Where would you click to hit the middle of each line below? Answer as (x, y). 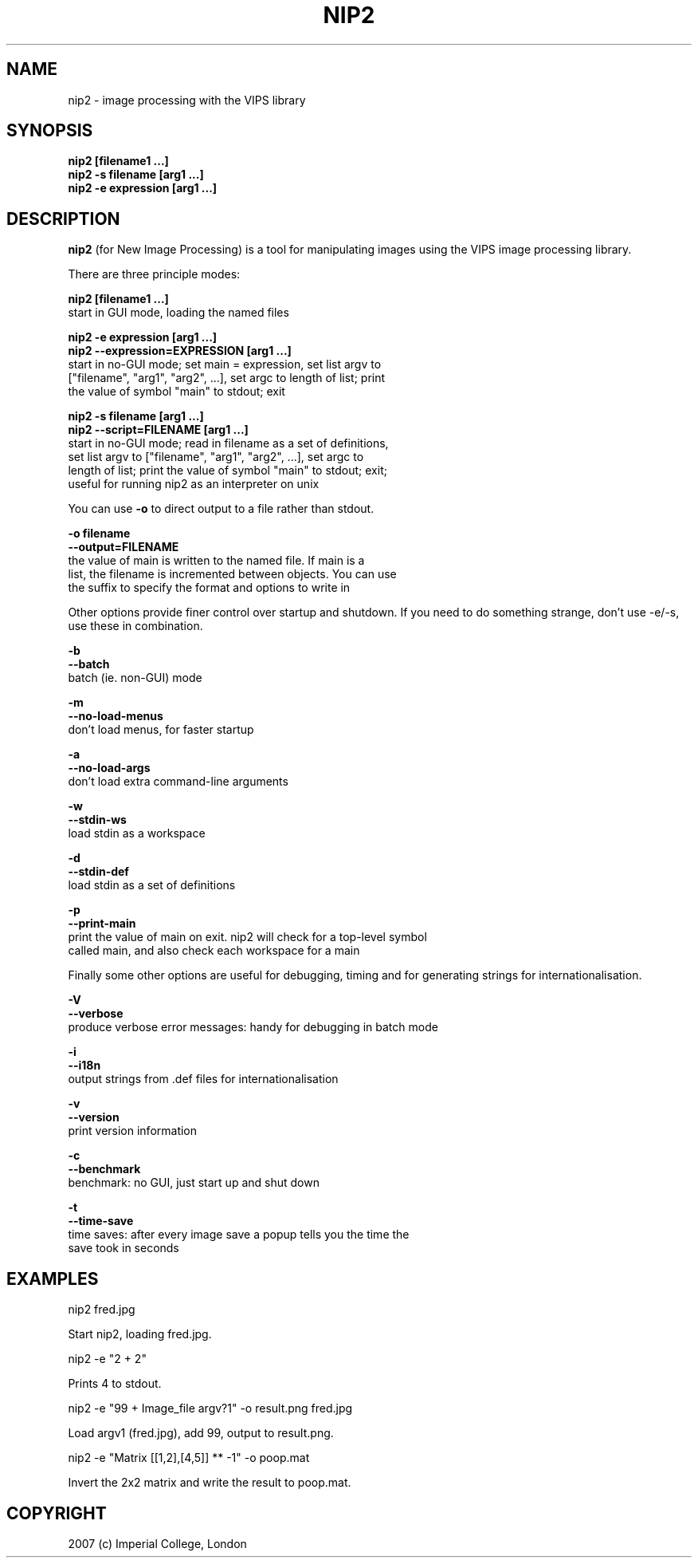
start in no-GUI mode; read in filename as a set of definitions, (228, 443)
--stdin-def (98, 872)
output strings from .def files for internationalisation (203, 1079)
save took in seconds (124, 1248)
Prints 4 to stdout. (115, 1384)
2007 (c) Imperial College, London (157, 1543)
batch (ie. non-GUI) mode (135, 678)
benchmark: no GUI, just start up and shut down (194, 1183)
